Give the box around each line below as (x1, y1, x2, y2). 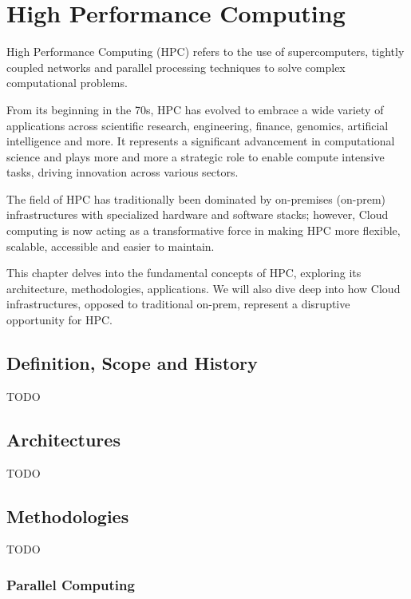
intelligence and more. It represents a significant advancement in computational (6, 133, 395, 149)
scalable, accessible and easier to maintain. (6, 237, 215, 254)
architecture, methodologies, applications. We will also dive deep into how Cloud (6, 280, 401, 296)
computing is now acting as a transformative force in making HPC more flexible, (6, 222, 401, 239)
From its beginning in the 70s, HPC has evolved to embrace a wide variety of (6, 101, 384, 117)
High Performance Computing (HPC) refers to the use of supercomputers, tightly (6, 43, 405, 60)
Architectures (6, 426, 121, 451)
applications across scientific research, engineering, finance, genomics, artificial (6, 117, 389, 133)
